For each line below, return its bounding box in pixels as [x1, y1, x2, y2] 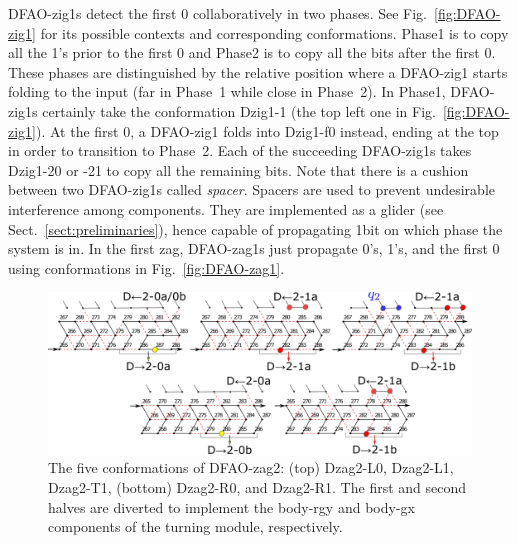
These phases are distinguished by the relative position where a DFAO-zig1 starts [8, 61, 508, 82]
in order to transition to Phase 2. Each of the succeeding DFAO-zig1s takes [8, 140, 472, 161]
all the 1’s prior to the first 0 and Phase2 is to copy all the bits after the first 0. [8, 42, 496, 63]
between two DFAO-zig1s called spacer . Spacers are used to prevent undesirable [8, 179, 495, 200]
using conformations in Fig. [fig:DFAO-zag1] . [8, 257, 285, 278]
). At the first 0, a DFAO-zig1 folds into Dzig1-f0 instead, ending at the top [36, 120, 499, 141]
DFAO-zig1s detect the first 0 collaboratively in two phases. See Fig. [8, 3, 427, 23]
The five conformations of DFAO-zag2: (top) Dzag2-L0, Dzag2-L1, [48, 457, 454, 478]
